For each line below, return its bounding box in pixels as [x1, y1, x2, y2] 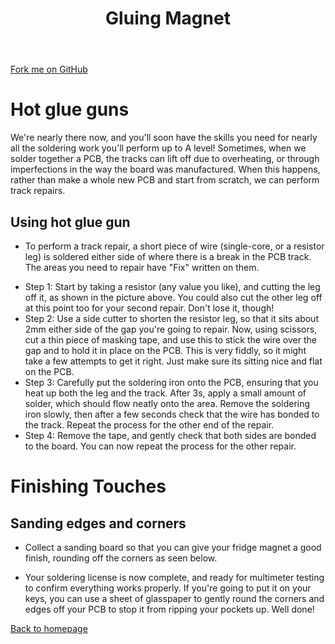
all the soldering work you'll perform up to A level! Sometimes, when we [10, 142, 307, 154]
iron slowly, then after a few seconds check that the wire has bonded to [24, 408, 320, 420]
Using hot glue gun [10, 213, 131, 231]
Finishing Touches [10, 475, 167, 498]
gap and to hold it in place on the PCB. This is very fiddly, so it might [24, 344, 307, 356]
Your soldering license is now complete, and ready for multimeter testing [24, 571, 325, 583]
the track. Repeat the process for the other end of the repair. [24, 418, 275, 431]
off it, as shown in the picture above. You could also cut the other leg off [24, 291, 323, 303]
